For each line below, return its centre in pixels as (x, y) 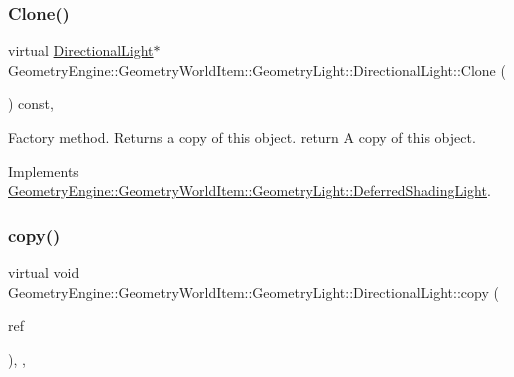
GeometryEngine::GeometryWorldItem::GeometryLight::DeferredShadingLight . (249, 190)
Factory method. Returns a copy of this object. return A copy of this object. (242, 137)
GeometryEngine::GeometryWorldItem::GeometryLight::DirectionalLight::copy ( (253, 291)
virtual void (44, 272)
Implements (43, 170)
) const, (31, 103)
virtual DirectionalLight (81, 50)
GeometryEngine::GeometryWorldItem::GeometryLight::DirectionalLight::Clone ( (257, 69)
